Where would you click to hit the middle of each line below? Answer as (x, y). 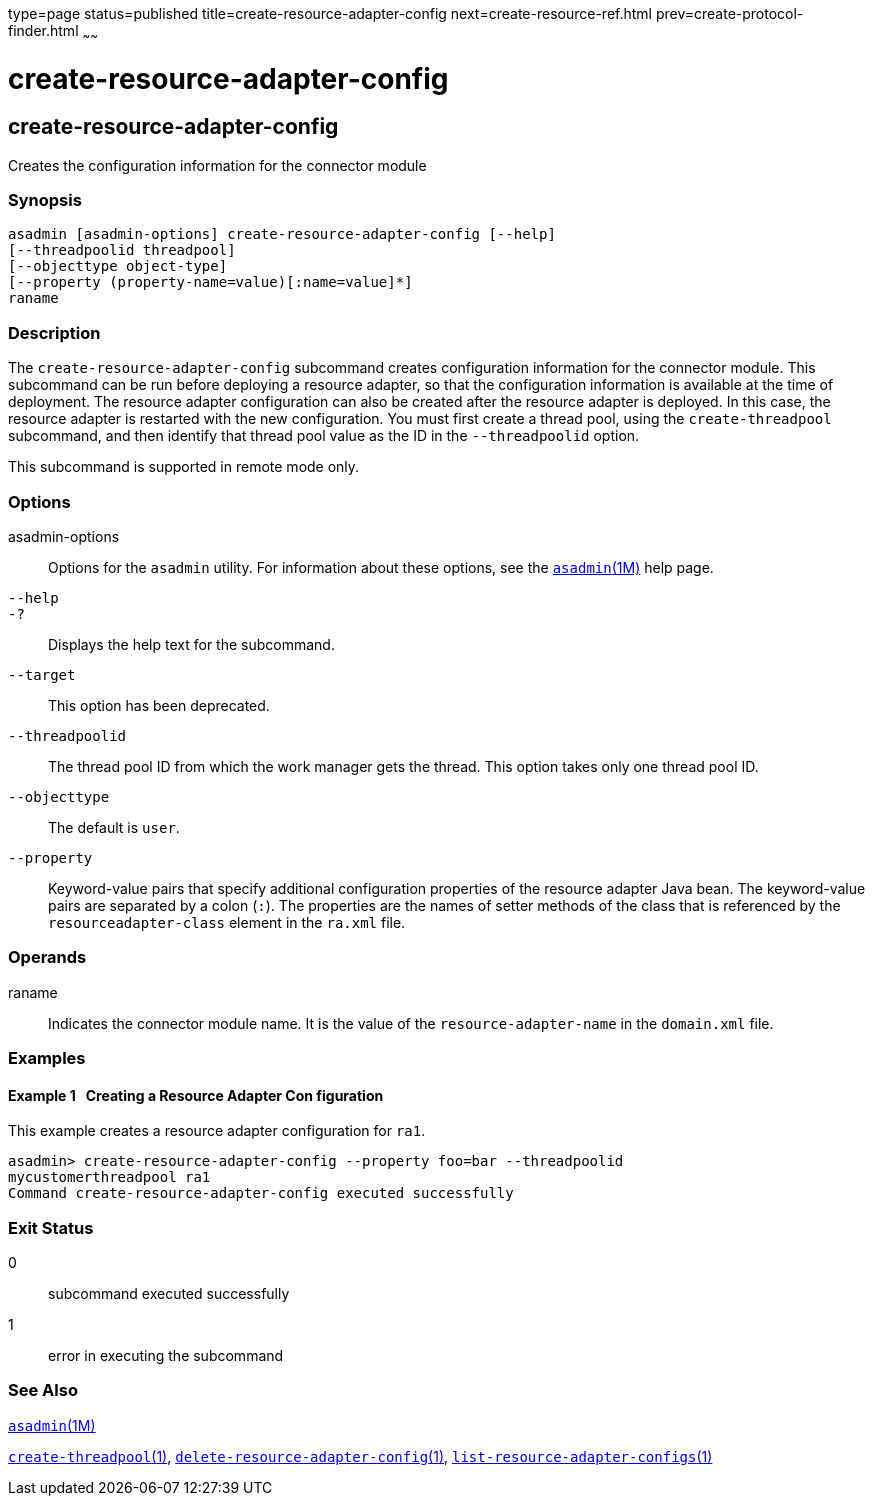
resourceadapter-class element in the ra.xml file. (227, 922)
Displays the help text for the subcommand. (191, 644)
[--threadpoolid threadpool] (122, 250)
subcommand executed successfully (169, 1294)
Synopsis (45, 200)
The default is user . (114, 827)
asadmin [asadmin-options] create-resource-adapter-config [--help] (282, 234)
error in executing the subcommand (166, 1356)
